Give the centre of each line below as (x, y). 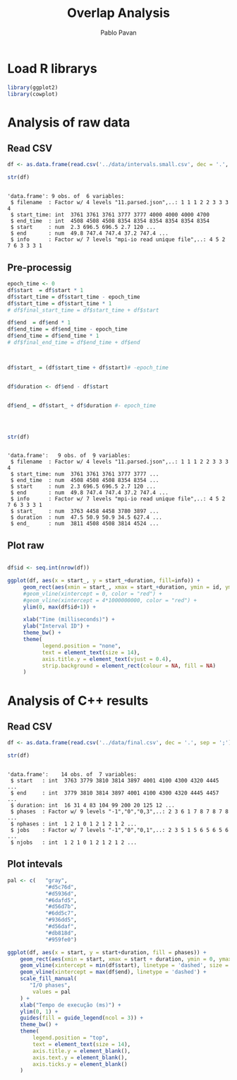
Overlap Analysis (119, 13)
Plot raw (26, 545)
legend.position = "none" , (81, 646)
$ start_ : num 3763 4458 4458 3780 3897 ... (85, 511)
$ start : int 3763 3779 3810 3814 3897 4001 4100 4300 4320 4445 (115, 781)
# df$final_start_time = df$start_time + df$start (83, 310)
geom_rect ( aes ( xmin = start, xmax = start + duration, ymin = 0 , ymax (126, 959)
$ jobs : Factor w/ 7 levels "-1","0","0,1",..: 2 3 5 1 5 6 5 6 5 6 (120, 830)
